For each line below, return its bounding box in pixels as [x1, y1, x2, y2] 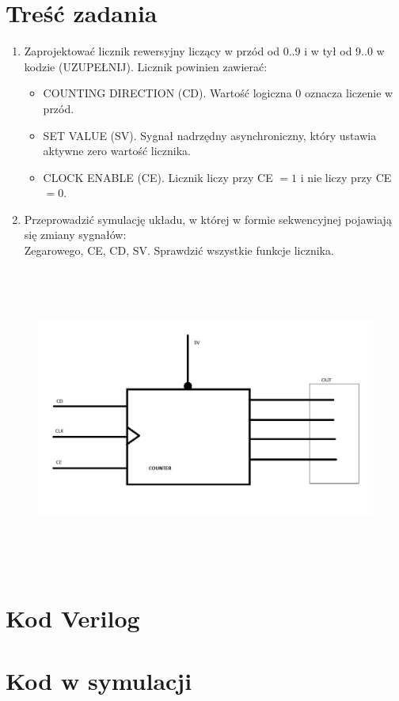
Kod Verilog [6, 602, 140, 635]
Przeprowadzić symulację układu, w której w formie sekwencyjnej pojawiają [24, 210, 392, 227]
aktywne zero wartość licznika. [43, 142, 192, 159]
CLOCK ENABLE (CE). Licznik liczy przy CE [43, 169, 273, 185]
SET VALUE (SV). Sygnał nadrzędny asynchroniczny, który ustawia [43, 127, 377, 143]
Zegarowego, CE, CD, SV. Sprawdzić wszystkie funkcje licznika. [24, 242, 334, 259]
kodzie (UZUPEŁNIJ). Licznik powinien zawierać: [24, 58, 268, 74]
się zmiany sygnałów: [24, 226, 127, 243]
